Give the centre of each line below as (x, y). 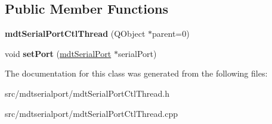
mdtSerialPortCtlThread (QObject (75, 34)
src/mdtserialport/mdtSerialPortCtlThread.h (87, 93)
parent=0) (171, 34)
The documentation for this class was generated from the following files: (136, 73)
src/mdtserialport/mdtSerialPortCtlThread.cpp (91, 113)
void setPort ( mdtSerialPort (58, 53)
